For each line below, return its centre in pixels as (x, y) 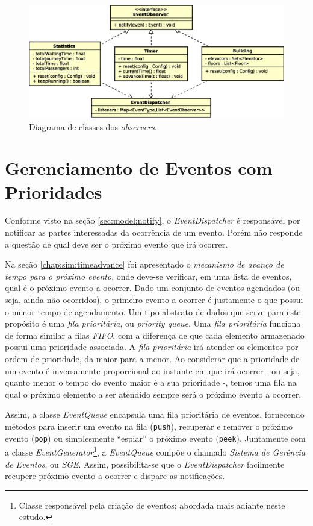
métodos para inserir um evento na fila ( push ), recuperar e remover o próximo (149, 426)
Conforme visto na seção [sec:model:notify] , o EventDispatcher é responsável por (153, 220)
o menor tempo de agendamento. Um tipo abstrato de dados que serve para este (153, 311)
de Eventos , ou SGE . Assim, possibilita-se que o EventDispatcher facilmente (145, 464)
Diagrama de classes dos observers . (93, 126)
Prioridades (54, 191)
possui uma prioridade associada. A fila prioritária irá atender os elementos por (152, 347)
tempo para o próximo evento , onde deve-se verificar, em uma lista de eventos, (148, 276)
